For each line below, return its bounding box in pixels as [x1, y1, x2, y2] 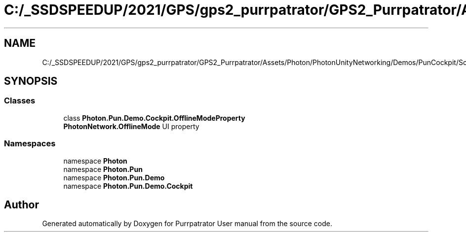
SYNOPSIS [4, 75, 58, 88]
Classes [4, 96, 36, 106]
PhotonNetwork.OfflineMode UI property [63, 122, 199, 131]
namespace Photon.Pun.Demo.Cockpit [63, 181, 193, 190]
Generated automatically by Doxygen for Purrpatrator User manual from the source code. [42, 219, 332, 228]
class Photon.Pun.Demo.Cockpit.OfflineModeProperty [63, 113, 245, 122]
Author [4, 198, 39, 211]
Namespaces [4, 138, 56, 149]
